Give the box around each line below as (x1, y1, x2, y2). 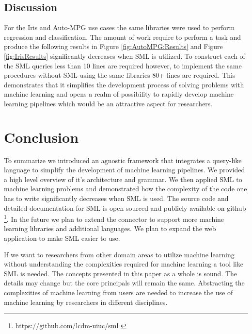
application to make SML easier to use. (4, 233, 120, 243)
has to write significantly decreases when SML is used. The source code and (4, 193, 229, 203)
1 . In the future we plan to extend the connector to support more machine (4, 213, 224, 224)
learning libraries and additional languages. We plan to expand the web (4, 223, 216, 234)
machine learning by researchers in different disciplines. (4, 297, 168, 307)
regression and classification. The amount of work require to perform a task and (4, 32, 241, 42)
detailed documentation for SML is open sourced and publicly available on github (4, 202, 246, 213)
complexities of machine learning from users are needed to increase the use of (4, 287, 233, 298)
